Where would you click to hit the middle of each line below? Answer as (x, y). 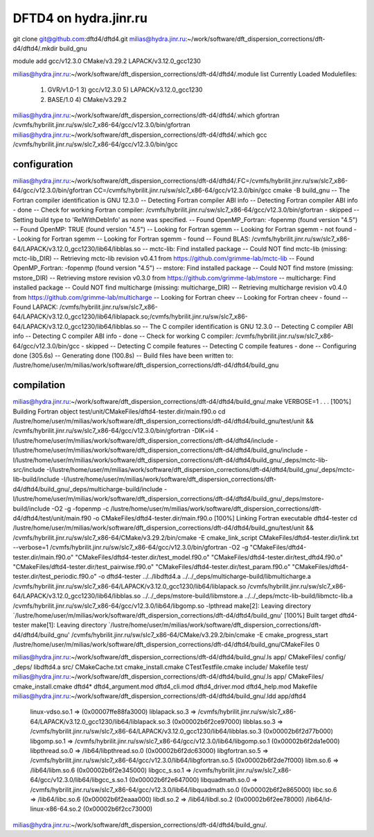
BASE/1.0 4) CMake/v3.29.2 (87, 99)
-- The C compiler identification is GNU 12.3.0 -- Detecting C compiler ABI (248, 326)
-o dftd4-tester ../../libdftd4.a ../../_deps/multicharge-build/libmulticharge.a (205, 577)
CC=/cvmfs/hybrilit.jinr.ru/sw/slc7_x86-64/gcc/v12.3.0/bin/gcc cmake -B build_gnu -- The (222, 190)
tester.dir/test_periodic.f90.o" (55, 577)
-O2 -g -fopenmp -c (80, 508)
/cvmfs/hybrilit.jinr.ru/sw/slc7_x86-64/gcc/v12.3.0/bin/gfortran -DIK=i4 (114, 431)
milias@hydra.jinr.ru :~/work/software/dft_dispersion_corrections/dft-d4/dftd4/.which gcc (140, 135)
